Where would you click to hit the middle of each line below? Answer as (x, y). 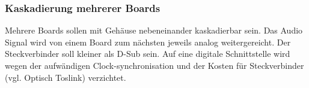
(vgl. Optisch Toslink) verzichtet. (66, 77)
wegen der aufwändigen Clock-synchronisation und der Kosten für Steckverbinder (154, 65)
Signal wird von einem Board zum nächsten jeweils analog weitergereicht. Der (148, 42)
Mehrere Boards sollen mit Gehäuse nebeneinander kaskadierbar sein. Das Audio (154, 30)
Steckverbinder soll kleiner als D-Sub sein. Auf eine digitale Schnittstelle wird (148, 54)
